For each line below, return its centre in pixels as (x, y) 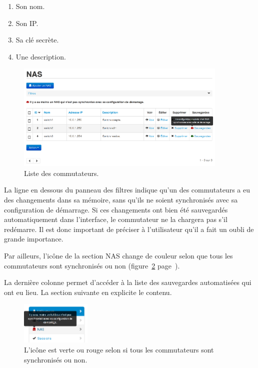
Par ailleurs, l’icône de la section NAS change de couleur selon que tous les (118, 255)
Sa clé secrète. (37, 40)
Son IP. (27, 23)
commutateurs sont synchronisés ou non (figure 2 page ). (92, 265)
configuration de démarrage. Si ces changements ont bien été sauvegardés (116, 209)
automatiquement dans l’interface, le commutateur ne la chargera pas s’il (116, 219)
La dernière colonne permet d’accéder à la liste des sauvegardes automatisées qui (128, 282)
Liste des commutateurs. (61, 173)
